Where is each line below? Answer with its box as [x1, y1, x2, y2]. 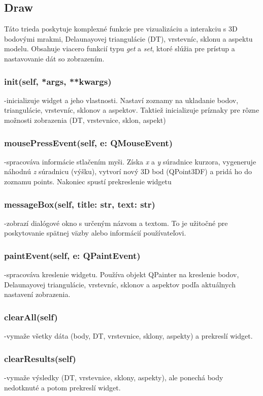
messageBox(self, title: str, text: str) [4, 197, 155, 210]
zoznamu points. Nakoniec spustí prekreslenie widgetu [4, 176, 172, 186]
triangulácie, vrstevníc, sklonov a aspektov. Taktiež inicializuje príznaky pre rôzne [4, 105, 259, 115]
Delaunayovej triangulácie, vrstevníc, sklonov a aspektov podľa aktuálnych [4, 279, 236, 289]
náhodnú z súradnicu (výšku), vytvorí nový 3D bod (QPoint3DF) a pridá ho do [4, 166, 252, 177]
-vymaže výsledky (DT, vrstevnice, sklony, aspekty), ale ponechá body [4, 372, 223, 383]
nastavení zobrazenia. [4, 289, 71, 300]
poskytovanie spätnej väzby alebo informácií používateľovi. [4, 227, 186, 238]
